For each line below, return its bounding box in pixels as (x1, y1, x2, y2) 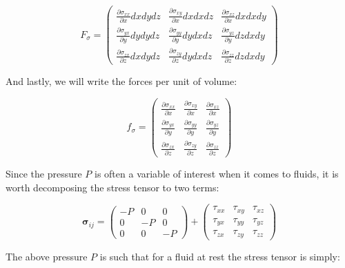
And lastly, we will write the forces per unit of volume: (6, 74, 237, 88)
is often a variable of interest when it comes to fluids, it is (95, 166, 339, 181)
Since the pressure (6, 166, 82, 181)
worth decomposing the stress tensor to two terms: (6, 180, 219, 194)
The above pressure (6, 249, 88, 263)
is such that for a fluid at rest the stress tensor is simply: (99, 249, 340, 263)
